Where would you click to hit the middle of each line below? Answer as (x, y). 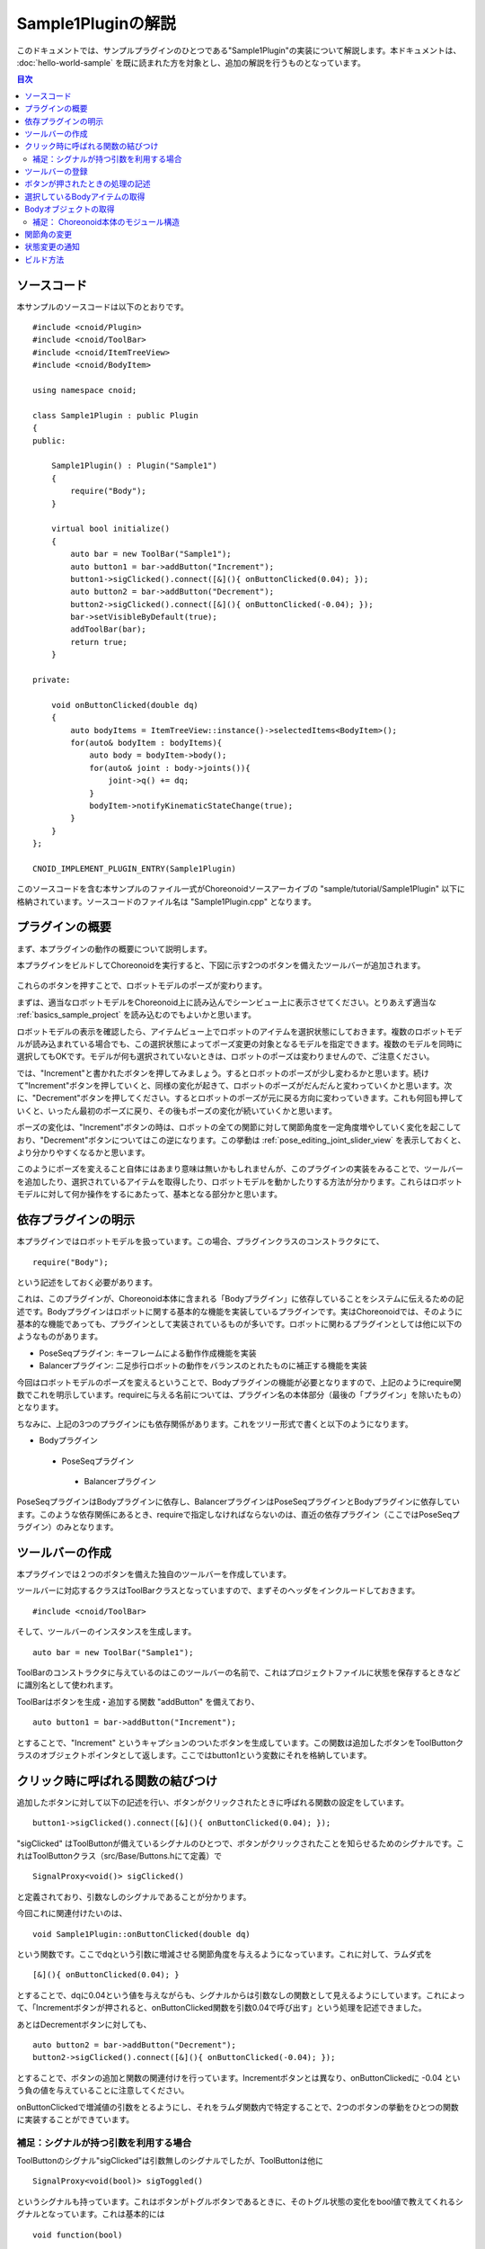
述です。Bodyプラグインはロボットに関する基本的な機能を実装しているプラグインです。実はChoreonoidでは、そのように (239, 1311)
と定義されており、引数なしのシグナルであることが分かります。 (134, 1896)
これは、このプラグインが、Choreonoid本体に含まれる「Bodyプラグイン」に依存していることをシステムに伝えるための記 (240, 1299)
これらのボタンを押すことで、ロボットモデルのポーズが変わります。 (141, 986)
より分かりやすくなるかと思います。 (83, 1152)
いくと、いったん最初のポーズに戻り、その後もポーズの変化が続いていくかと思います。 (176, 1110)
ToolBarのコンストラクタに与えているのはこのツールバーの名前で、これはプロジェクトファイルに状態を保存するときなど (239, 1672)
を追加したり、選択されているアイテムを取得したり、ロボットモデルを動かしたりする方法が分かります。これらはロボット (239, 1181)
